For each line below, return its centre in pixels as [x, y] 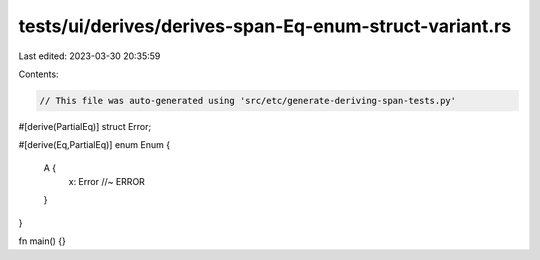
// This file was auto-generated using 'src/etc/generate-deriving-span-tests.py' [248, 100]
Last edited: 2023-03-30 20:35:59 [89, 56]
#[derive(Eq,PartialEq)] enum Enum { [94, 145]
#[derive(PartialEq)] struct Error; [85, 126]
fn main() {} [42, 241]
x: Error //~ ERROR [106, 182]
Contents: [38, 74]
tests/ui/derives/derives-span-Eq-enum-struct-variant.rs [265, 26]
